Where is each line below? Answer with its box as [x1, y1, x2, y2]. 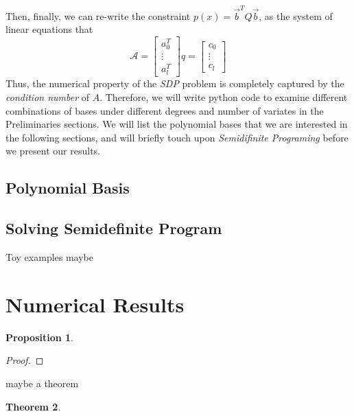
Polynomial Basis [5, 177, 130, 198]
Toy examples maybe [5, 250, 94, 264]
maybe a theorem [5, 375, 79, 390]
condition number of [5, 90, 90, 104]
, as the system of [259, 8, 333, 23]
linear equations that [5, 22, 93, 36]
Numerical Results [5, 290, 185, 318]
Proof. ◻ [5, 353, 44, 367]
